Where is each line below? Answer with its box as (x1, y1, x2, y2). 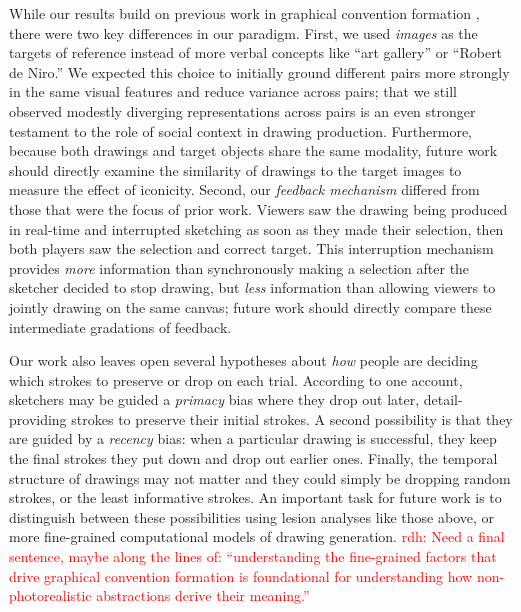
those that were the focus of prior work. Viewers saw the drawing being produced (9, 198, 508, 219)
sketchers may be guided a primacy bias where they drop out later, (9, 389, 420, 410)
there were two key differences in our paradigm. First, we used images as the (9, 22, 478, 43)
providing (9, 408, 67, 429)
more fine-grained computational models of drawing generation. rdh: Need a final (9, 526, 505, 547)
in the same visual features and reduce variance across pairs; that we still (9, 81, 457, 102)
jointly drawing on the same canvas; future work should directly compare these (9, 296, 492, 317)
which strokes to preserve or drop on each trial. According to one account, (9, 369, 463, 390)
